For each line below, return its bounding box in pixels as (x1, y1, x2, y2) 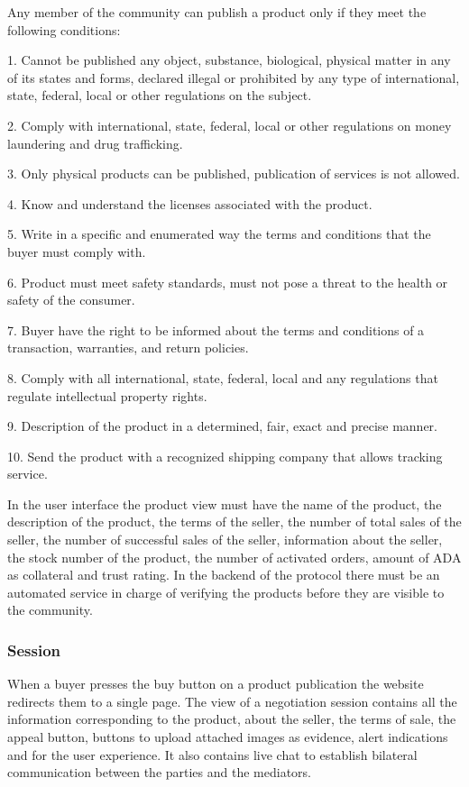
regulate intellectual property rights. (7, 386, 207, 405)
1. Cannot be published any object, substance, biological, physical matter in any (7, 50, 451, 69)
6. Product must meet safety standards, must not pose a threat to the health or (7, 272, 448, 291)
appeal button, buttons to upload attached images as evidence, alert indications (7, 728, 448, 746)
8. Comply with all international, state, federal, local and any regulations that (7, 368, 438, 387)
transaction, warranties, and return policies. (7, 338, 249, 357)
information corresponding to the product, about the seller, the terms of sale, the (7, 709, 456, 728)
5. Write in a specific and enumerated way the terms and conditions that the (7, 224, 431, 243)
